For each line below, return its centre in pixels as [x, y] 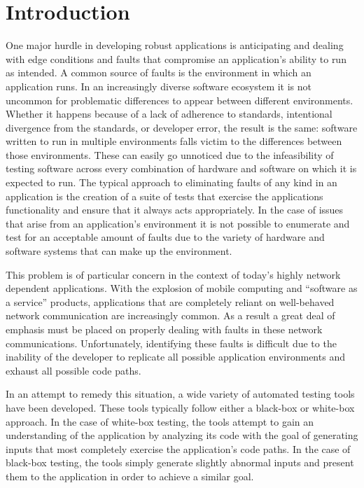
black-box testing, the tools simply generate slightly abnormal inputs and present [180, 462]
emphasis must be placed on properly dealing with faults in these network [164, 329]
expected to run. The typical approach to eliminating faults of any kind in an [171, 182]
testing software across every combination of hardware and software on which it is [181, 168]
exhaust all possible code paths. [73, 370]
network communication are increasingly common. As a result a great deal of [170, 315]
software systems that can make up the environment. [119, 251]
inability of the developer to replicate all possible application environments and [175, 357]
